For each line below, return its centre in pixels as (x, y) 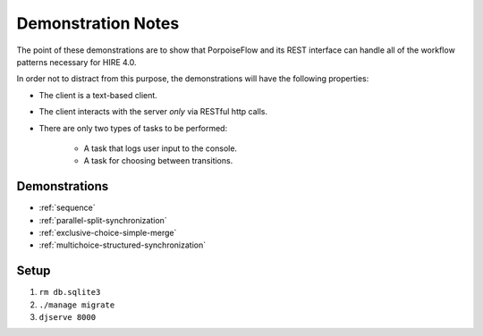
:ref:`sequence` (67, 208)
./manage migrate (77, 305)
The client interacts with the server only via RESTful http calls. (153, 112)
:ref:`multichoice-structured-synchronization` (122, 245)
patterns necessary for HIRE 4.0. (77, 62)
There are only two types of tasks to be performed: (133, 128)
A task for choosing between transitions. (158, 161)
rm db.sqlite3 (70, 292)
